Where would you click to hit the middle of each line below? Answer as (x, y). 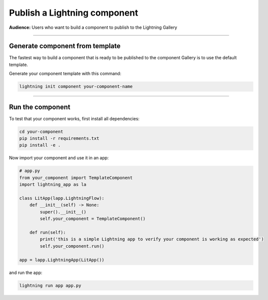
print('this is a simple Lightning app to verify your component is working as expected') (152, 239)
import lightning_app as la (53, 185)
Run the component (40, 107)
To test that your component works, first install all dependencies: (74, 118)
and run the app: (26, 272)
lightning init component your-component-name (76, 86)
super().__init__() (63, 212)
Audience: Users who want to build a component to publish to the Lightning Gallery (93, 27)
